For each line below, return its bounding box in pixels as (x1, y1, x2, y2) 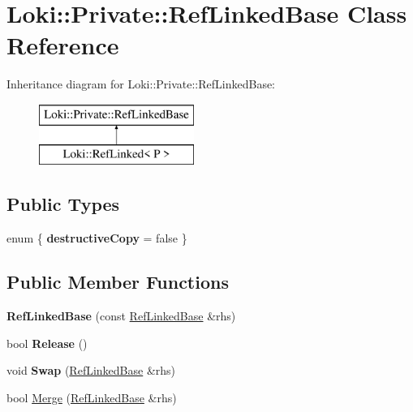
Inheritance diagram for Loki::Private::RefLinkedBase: (6, 75, 276, 92)
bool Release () (6, 334, 88, 351)
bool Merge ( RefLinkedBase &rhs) (6, 388, 177, 406)
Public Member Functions (6, 269, 229, 294)
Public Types (6, 191, 120, 217)
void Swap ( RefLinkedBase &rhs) (6, 362, 176, 379)
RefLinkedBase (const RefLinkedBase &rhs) (6, 307, 236, 324)
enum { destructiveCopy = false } (6, 230, 187, 247)
